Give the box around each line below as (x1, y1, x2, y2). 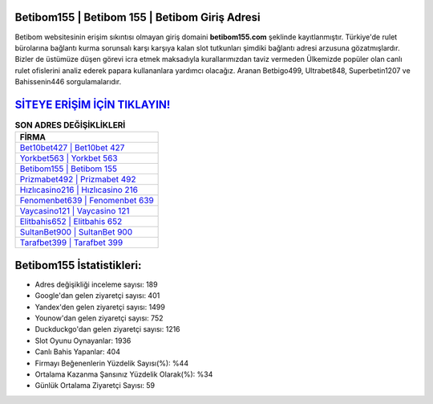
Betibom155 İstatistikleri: (14, 258, 142, 272)
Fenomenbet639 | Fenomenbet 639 (19, 195, 154, 206)
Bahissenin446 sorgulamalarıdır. (14, 77, 122, 87)
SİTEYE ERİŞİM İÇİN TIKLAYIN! (14, 97, 171, 112)
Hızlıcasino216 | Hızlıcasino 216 (19, 185, 138, 196)
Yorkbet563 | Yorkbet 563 (19, 153, 118, 164)
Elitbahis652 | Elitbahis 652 (19, 216, 123, 227)
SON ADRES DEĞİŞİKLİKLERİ (14, 120, 126, 131)
